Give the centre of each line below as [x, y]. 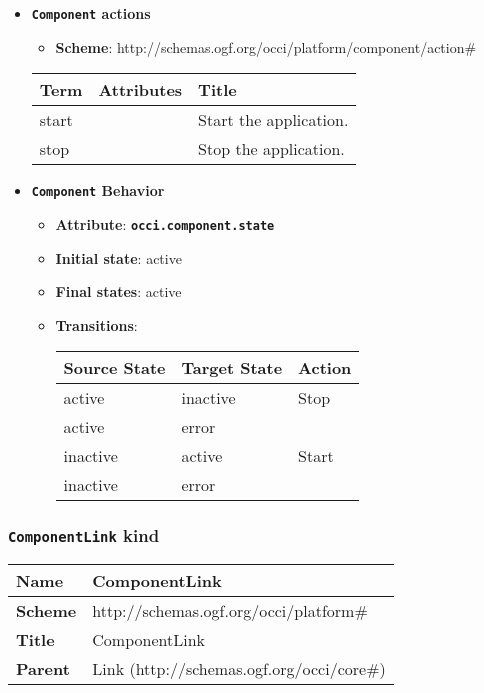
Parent [43, 669]
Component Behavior [98, 190]
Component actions [91, 13]
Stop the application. [271, 149]
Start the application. [273, 120]
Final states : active [118, 291]
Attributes [140, 90]
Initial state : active [118, 257]
